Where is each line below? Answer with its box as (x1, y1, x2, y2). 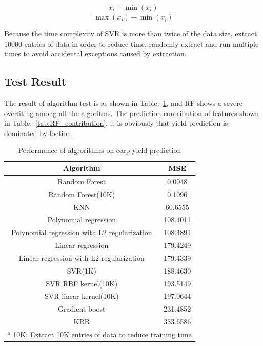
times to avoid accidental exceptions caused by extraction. (4, 48, 187, 59)
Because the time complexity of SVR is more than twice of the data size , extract (4, 28, 257, 39)
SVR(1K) (67, 265, 96, 276)
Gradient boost (58, 303, 106, 314)
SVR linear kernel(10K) (45, 291, 119, 301)
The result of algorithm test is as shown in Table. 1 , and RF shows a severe (4, 98, 243, 108)
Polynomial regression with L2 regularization (11, 227, 152, 238)
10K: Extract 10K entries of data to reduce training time (13, 329, 192, 339)
